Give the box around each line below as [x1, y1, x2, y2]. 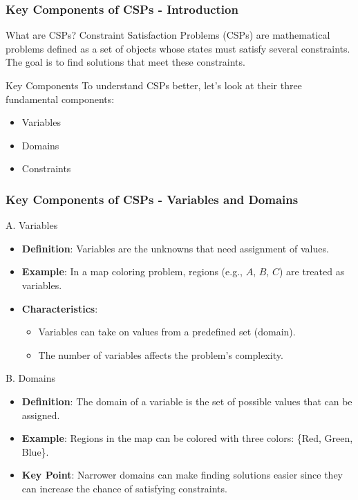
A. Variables [6, 218, 58, 232]
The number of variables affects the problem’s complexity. [38, 347, 283, 362]
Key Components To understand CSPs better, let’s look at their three [6, 78, 302, 92]
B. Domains [6, 371, 56, 385]
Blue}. [21, 444, 49, 459]
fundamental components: [6, 91, 115, 106]
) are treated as [279, 264, 345, 279]
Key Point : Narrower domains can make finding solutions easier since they [21, 467, 343, 482]
